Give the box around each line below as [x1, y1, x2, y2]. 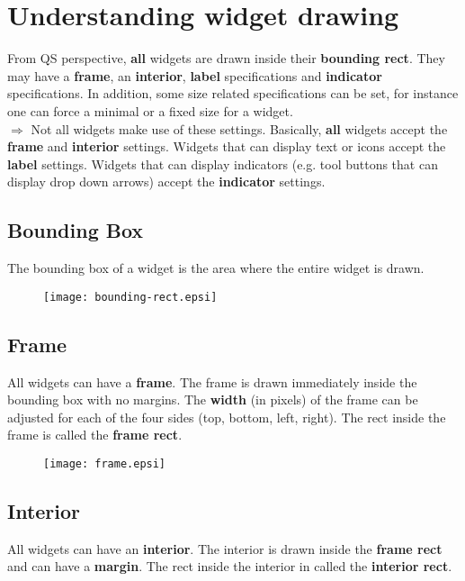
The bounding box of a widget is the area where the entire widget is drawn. [7, 259, 425, 277]
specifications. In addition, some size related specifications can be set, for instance [7, 84, 459, 103]
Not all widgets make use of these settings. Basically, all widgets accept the [31, 119, 448, 138]
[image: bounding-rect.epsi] [43, 290, 218, 304]
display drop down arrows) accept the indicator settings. [7, 172, 326, 191]
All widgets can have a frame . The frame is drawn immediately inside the [7, 372, 417, 391]
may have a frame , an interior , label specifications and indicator [7, 66, 382, 85]
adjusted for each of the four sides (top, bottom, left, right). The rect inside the [7, 407, 446, 426]
